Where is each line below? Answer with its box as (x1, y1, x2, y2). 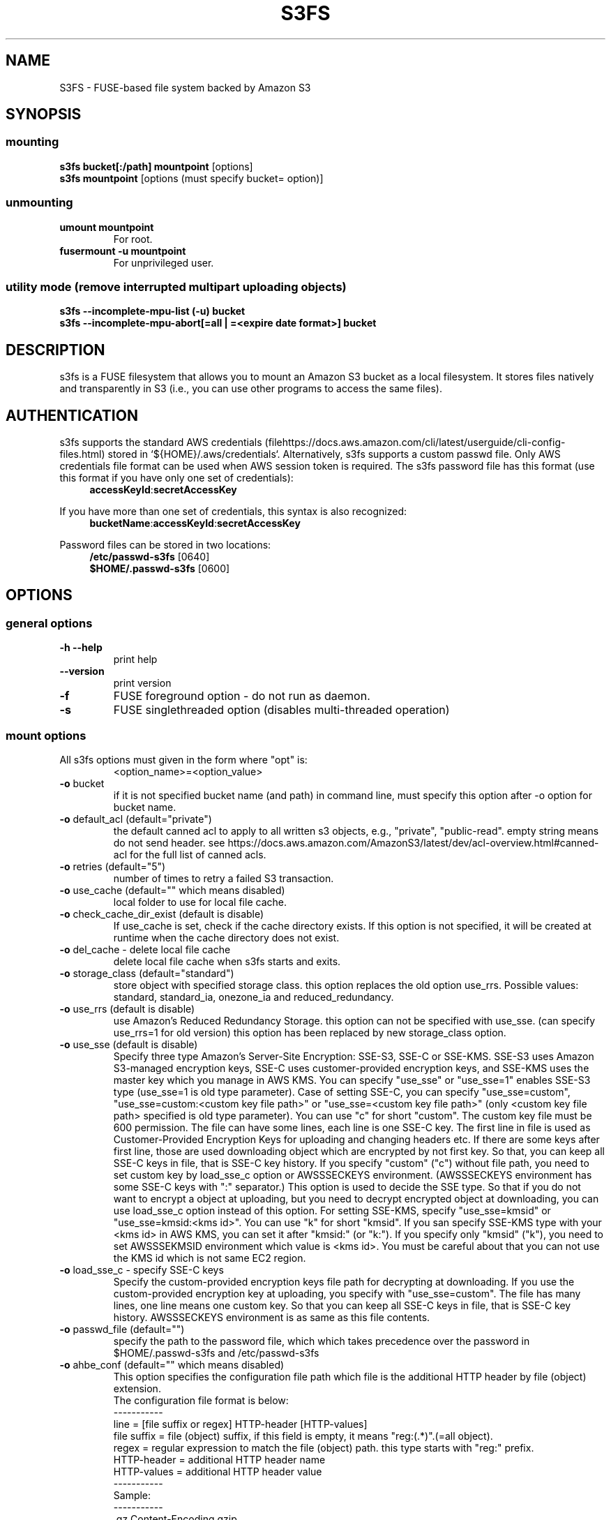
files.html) (59, 448, 105, 460)
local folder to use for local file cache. (113, 895, 287, 908)
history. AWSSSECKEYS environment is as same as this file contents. (113, 1311, 430, 1323)
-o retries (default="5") (59, 860, 166, 872)
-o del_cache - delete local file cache (59, 943, 231, 955)
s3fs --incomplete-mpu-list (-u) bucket (59, 305, 246, 318)
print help (113, 653, 158, 666)
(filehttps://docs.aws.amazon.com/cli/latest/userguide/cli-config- (264, 436, 566, 448)
